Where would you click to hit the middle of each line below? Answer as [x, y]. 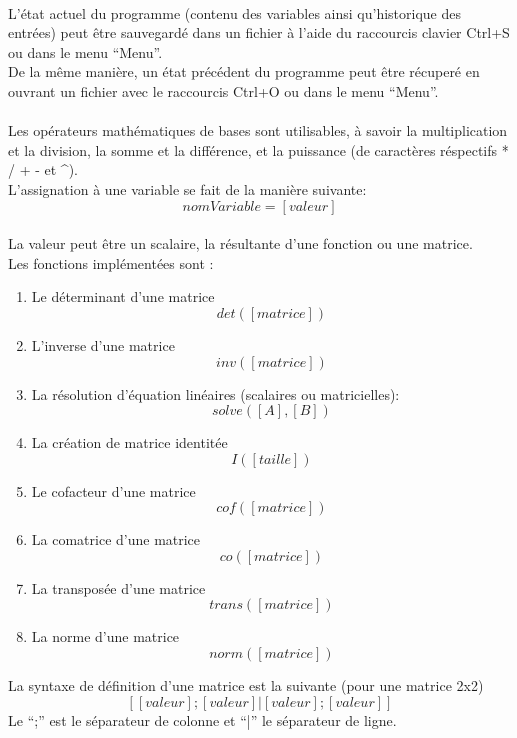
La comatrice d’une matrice [116, 539]
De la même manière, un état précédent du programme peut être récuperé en [244, 71]
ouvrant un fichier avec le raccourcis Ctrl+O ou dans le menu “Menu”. [223, 90]
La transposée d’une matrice [118, 587]
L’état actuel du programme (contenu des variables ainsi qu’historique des [235, 12]
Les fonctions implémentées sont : [111, 262]
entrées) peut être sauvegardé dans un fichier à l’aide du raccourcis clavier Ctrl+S [259, 32]
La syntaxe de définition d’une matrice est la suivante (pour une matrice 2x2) [246, 685]
